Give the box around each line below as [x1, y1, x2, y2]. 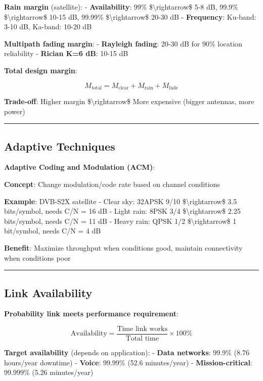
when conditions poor [4, 252, 71, 263]
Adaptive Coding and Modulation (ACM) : [4, 162, 155, 172]
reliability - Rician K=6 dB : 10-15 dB [4, 48, 128, 59]
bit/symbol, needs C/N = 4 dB [4, 225, 101, 236]
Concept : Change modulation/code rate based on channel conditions [4, 179, 220, 189]
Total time [125, 335, 159, 343]
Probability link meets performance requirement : [4, 308, 179, 319]
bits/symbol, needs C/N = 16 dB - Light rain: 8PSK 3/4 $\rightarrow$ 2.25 [4, 206, 241, 216]
